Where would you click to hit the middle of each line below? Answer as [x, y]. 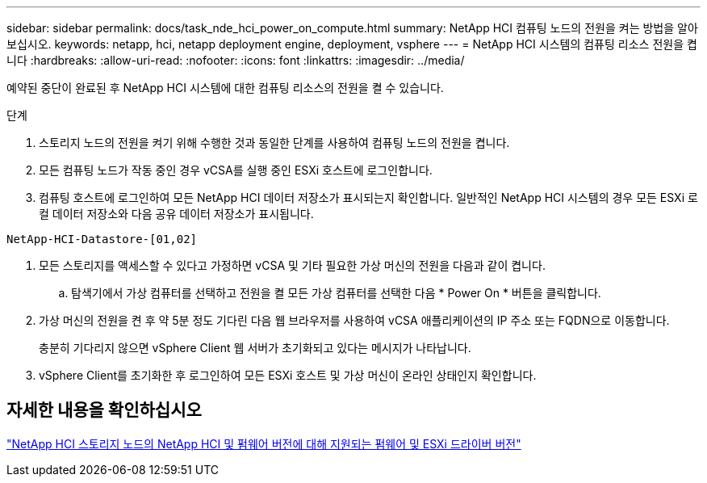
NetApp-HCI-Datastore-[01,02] [102, 239]
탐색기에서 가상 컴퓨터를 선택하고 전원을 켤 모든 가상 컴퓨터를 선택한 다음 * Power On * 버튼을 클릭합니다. [336, 293]
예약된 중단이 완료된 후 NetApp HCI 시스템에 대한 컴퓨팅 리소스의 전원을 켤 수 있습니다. [225, 88]
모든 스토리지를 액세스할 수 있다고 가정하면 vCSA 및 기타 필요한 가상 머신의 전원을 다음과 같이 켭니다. [292, 265]
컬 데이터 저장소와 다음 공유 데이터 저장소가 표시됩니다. [176, 214]
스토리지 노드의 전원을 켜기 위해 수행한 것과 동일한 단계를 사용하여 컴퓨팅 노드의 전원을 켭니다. [274, 143]
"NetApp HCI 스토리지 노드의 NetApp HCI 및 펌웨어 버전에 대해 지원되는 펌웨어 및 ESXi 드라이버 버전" [264, 443]
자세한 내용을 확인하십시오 [104, 410]
